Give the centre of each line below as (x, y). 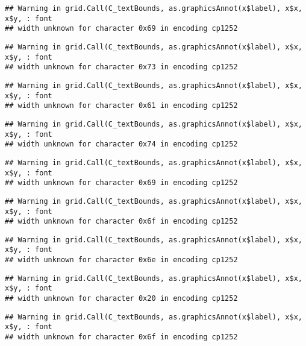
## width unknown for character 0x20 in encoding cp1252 (121, 299)
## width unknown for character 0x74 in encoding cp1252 (121, 144)
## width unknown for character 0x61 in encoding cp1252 (121, 106)
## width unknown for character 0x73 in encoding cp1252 (121, 67)
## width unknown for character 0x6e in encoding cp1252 (121, 260)
